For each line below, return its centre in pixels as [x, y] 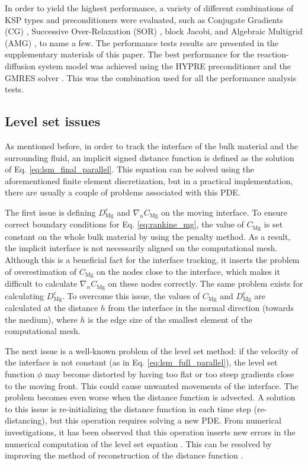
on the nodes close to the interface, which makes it [188, 271]
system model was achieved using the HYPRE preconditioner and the [164, 65]
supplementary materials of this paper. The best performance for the [130, 54]
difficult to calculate [41, 283]
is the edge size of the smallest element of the [170, 319]
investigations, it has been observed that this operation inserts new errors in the [150, 432]
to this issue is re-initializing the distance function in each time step [128, 408]
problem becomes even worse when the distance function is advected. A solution [150, 397]
